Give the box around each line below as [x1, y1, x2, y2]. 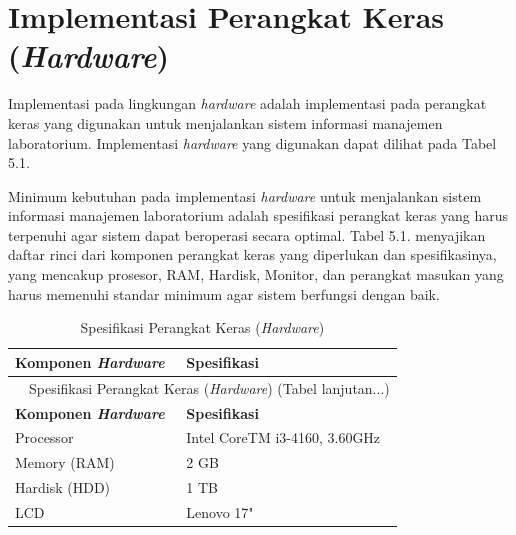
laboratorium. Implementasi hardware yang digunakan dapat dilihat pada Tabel [8, 132, 497, 153]
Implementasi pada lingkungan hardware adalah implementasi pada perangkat [8, 93, 487, 114]
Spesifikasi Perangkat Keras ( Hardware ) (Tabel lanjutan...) [29, 377, 390, 398]
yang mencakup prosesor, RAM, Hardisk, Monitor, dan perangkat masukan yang [8, 264, 504, 285]
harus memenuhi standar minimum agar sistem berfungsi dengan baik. [8, 283, 440, 304]
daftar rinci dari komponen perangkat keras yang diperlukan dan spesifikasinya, [8, 244, 497, 265]
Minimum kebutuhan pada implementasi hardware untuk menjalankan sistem [8, 185, 482, 206]
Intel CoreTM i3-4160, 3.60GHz [186, 427, 381, 448]
